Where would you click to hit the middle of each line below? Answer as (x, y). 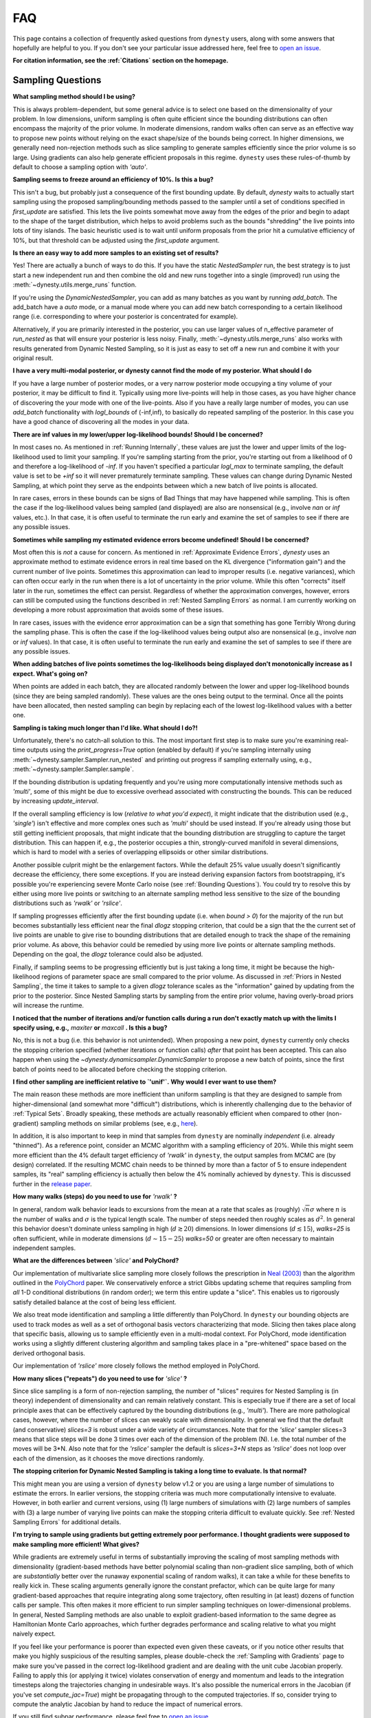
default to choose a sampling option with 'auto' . (80, 167)
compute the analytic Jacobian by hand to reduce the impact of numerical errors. (128, 1704)
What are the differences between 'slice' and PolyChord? (96, 1260)
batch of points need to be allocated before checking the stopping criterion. (120, 1069)
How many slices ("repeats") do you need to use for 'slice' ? (100, 1379)
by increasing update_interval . (56, 801)
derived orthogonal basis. (49, 1353)
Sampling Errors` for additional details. (67, 1522)
